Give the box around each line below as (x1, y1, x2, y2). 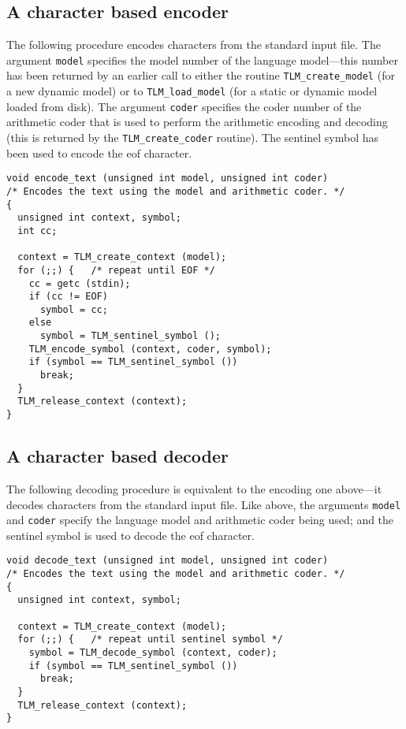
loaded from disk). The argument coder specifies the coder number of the (6, 98, 362, 114)
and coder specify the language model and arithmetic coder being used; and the (6, 511, 394, 528)
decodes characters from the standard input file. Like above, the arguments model (6, 496, 401, 512)
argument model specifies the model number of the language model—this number (6, 51, 398, 68)
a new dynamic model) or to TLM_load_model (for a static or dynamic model (6, 83, 378, 99)
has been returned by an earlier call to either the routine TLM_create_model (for (6, 67, 395, 84)
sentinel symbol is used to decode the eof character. (6, 526, 255, 543)
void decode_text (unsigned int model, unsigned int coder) (6, 555, 329, 567)
